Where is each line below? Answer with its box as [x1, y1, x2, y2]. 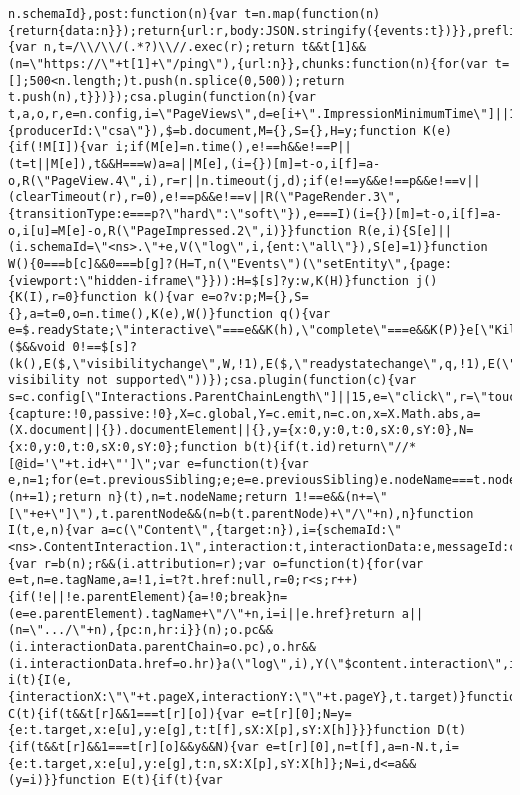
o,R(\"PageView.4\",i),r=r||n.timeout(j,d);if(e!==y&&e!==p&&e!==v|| [8, 173, 481, 188]
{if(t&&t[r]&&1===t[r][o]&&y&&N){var [8, 739, 259, 754]
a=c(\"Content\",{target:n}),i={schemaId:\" [101, 523, 402, 538]
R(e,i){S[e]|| [358, 223, 452, 238]
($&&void [8, 340, 66, 355]
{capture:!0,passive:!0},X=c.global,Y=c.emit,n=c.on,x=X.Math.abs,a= [8, 406, 481, 421]
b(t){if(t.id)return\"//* [244, 440, 417, 455]
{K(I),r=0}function [8, 290, 137, 305]
